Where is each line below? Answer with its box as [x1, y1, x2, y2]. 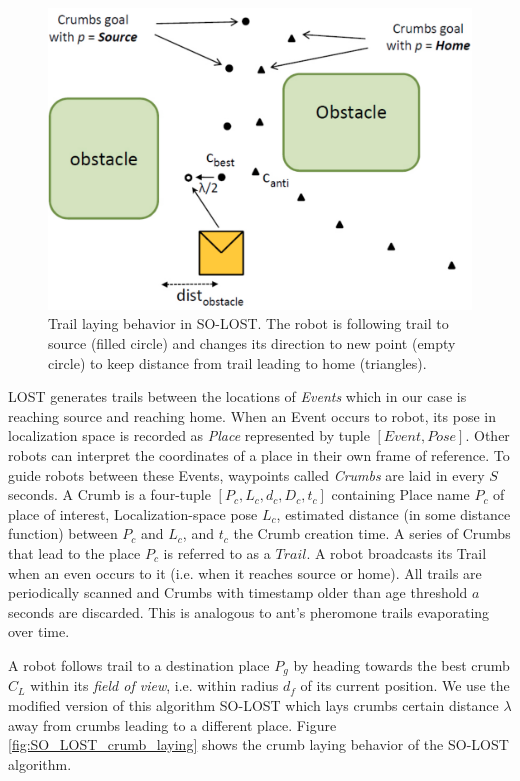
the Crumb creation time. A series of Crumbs [233, 523, 511, 544]
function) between [8, 523, 118, 544]
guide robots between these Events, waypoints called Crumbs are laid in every [8, 464, 485, 485]
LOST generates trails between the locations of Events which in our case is [8, 386, 467, 407]
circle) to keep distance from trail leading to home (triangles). [48, 352, 427, 373]
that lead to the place [8, 542, 141, 563]
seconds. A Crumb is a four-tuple [8, 484, 211, 505]
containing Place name [331, 484, 470, 505]
